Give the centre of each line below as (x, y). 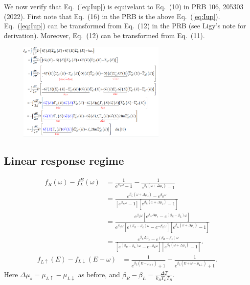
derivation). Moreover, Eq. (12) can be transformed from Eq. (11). (104, 35)
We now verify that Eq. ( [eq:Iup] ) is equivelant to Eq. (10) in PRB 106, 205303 (124, 6)
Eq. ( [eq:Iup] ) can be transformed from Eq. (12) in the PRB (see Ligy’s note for (125, 26)
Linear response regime (64, 160)
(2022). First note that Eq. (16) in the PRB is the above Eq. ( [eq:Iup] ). (112, 16)
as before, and (99, 274)
